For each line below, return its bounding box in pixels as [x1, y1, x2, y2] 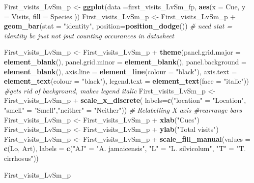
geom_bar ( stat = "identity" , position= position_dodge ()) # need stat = [4, 21, 232, 31]
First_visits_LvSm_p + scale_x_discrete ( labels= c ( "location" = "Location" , [4, 95, 246, 105]
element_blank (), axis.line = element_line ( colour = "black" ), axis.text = [4, 66, 237, 76]
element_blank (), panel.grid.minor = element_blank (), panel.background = [4, 56, 247, 66]
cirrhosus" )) [4, 152, 39, 163]
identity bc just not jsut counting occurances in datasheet [4, 30, 174, 40]
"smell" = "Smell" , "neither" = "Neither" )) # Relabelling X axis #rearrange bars [4, 104, 242, 115]
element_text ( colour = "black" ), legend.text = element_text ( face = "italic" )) [4, 76, 249, 86]
